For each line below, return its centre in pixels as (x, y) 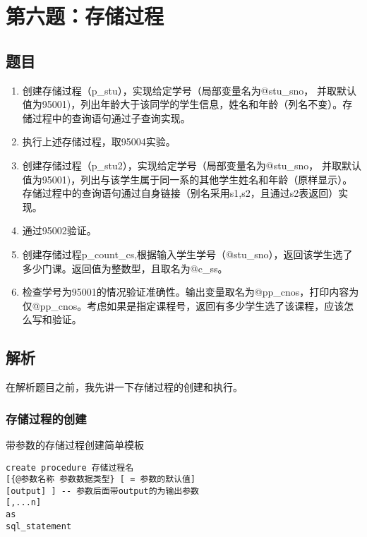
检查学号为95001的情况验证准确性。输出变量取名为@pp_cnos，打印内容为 (191, 292)
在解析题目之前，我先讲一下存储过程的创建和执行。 (124, 387)
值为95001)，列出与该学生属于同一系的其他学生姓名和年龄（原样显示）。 (187, 179)
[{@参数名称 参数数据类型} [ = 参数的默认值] (101, 479)
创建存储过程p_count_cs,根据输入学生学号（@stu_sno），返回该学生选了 (187, 254)
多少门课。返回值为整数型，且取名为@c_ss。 (125, 268)
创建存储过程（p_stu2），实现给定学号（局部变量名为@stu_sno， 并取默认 (192, 165)
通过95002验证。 (59, 230)
